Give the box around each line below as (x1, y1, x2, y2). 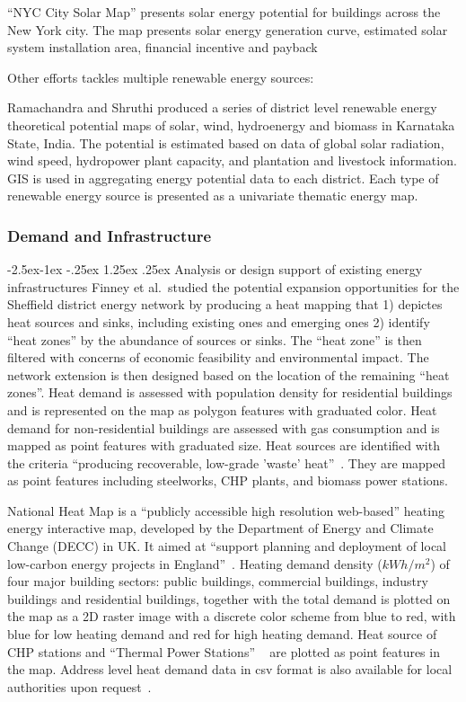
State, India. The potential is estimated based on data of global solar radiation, (7, 133, 444, 152)
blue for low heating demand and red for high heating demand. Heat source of (7, 625, 437, 644)
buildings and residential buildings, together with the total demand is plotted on (7, 589, 451, 608)
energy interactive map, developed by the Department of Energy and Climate (7, 519, 434, 538)
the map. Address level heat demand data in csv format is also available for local (7, 660, 453, 679)
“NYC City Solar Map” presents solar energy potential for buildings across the (7, 3, 441, 21)
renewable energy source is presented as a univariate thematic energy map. (7, 186, 418, 205)
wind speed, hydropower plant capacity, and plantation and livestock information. (7, 151, 457, 170)
